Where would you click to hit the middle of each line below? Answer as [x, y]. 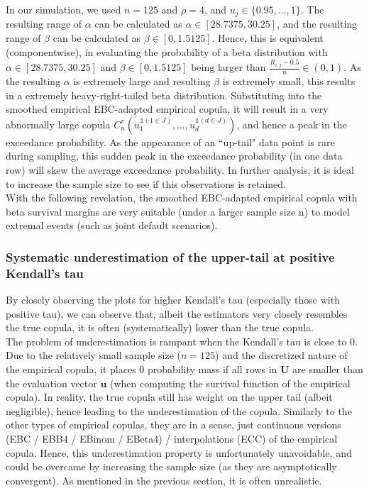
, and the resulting [317, 24]
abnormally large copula [58, 124]
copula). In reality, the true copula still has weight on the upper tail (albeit [169, 397]
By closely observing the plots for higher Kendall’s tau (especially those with [173, 300]
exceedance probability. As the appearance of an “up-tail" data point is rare [170, 142]
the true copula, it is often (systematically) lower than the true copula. [160, 327]
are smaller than [328, 369]
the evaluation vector [51, 383]
